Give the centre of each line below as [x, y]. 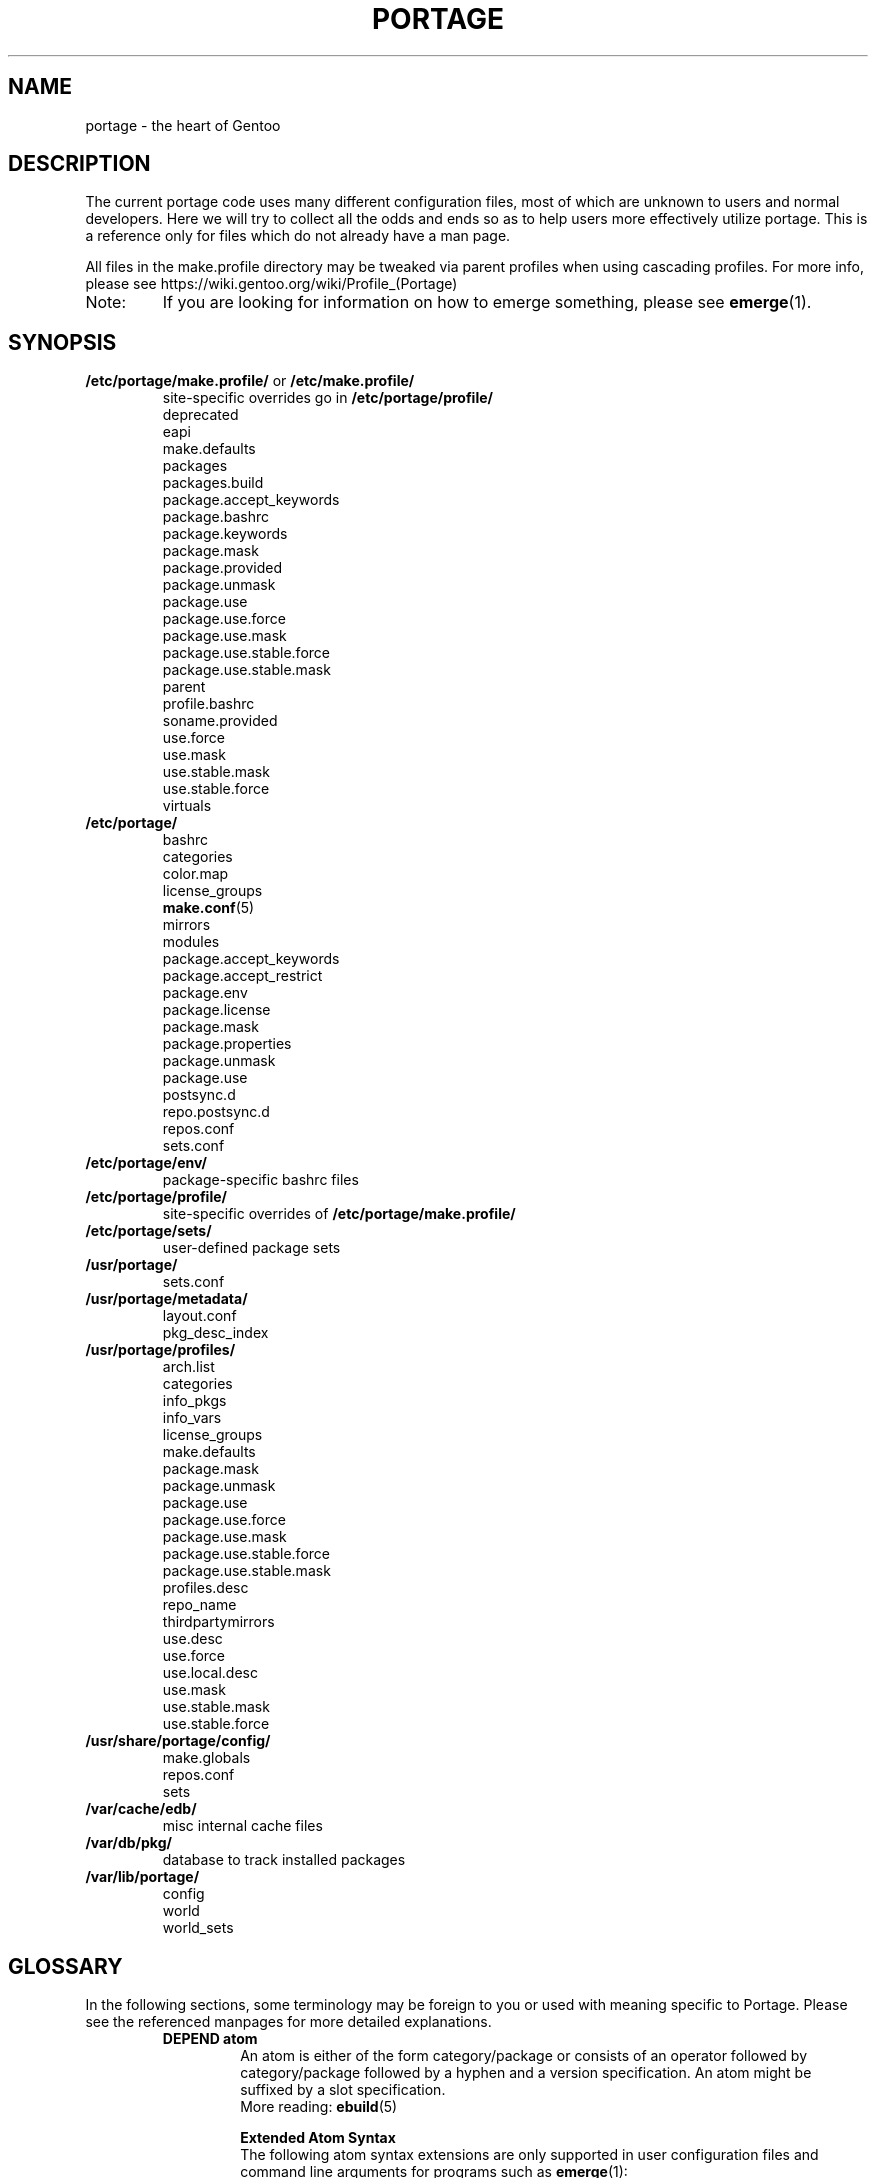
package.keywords [225, 534]
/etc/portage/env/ [146, 1163]
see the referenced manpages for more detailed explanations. [288, 2022]
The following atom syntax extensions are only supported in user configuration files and [529, 2155]
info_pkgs [194, 1401]
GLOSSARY [65, 1966]
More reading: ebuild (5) [319, 2107]
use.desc [192, 1639]
